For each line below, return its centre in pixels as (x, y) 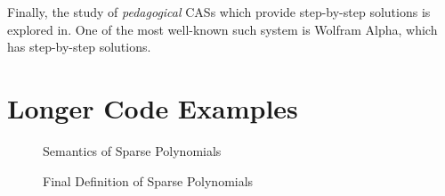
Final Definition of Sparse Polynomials (148, 180)
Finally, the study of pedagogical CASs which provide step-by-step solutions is (219, 12)
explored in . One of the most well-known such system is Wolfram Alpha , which (222, 29)
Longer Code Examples (153, 107)
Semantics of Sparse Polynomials (132, 150)
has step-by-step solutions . (79, 47)
